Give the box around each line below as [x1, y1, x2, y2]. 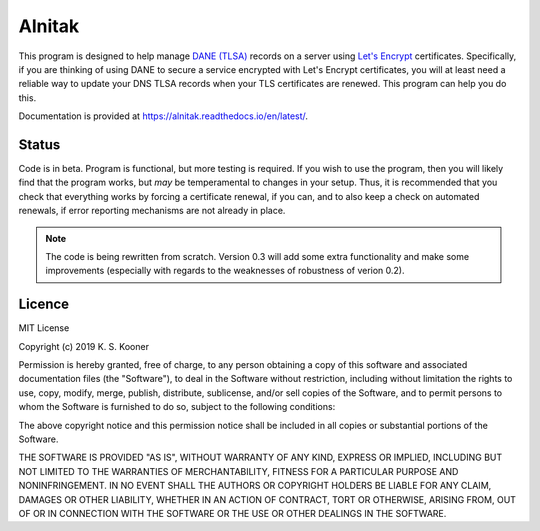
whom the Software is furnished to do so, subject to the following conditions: [18, 401, 336, 413]
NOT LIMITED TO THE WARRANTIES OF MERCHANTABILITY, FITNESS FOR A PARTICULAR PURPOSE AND [18, 465, 459, 477]
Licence [18, 296, 70, 313]
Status [18, 136, 61, 153]
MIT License [18, 322, 70, 334]
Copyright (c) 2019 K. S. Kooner [18, 340, 150, 352]
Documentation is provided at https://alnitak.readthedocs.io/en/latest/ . [18, 110, 309, 122]
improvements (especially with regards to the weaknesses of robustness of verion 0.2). [45, 265, 405, 277]
